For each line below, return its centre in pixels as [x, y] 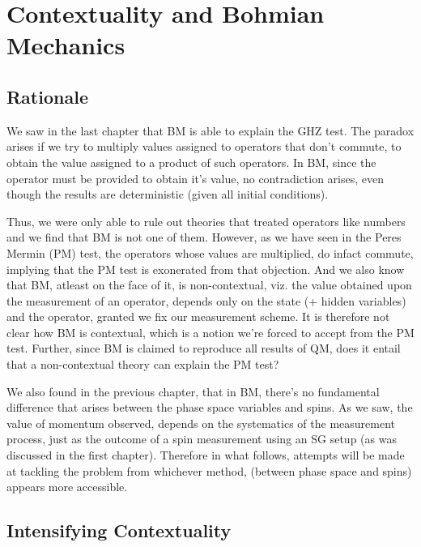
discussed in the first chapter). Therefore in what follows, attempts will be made [206, 455]
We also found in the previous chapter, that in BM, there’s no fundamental [193, 391]
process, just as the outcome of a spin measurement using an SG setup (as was [202, 439]
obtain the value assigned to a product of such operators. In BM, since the [191, 162]
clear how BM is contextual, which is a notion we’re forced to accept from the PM [210, 332]
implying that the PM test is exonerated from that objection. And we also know [206, 269]
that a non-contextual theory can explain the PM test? [143, 364]
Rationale [47, 96]
